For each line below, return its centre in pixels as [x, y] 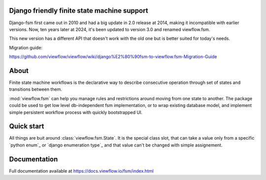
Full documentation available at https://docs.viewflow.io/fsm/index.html [81, 171]
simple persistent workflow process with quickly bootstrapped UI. [76, 112]
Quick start [27, 126]
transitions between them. [36, 89]
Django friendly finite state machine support [79, 11]
